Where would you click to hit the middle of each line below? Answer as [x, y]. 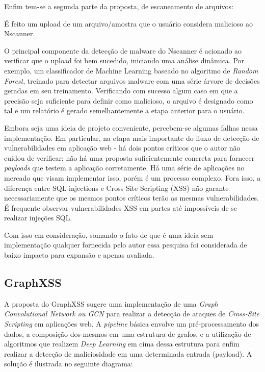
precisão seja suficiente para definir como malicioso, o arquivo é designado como [129, 100]
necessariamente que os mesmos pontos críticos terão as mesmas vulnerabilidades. [131, 198]
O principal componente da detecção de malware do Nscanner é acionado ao [123, 50]
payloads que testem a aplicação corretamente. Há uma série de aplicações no [124, 168]
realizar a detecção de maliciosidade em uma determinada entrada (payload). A [128, 353]
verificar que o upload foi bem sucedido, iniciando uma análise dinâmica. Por [124, 60]
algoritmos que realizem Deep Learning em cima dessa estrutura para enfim [122, 344]
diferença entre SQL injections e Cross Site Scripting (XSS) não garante [116, 188]
